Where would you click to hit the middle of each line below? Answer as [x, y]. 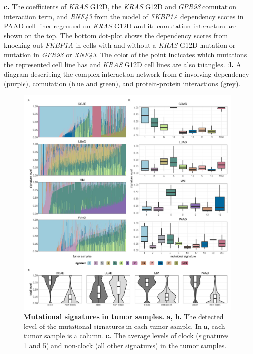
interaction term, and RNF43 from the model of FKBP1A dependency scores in [124, 16]
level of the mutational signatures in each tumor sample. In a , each [124, 326]
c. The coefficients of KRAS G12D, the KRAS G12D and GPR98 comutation [120, 6]
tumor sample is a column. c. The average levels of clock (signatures [126, 336]
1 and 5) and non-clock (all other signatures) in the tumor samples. [125, 345]
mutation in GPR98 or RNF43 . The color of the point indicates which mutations [126, 54]
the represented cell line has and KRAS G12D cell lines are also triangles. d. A [123, 64]
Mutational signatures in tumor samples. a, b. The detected [124, 316]
